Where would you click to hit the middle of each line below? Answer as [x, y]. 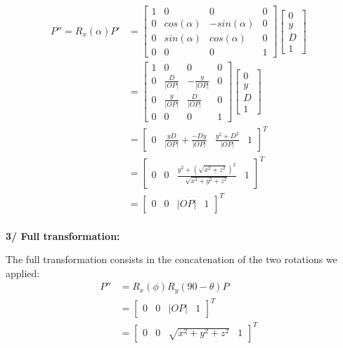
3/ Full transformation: [63, 235]
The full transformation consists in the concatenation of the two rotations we [171, 259]
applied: [23, 273]
